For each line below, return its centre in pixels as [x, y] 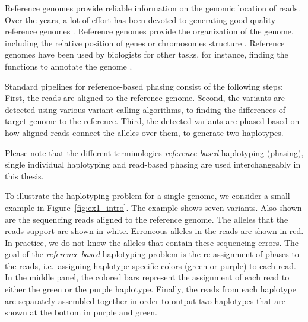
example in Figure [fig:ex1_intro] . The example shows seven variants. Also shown [153, 207]
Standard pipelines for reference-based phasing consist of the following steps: [144, 86]
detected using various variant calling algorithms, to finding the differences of [145, 109]
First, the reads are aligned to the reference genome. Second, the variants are [145, 98]
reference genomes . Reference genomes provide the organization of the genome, [149, 31]
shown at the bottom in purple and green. [81, 312]
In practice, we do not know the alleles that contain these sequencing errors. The [152, 242]
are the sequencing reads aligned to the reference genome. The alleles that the [147, 219]
